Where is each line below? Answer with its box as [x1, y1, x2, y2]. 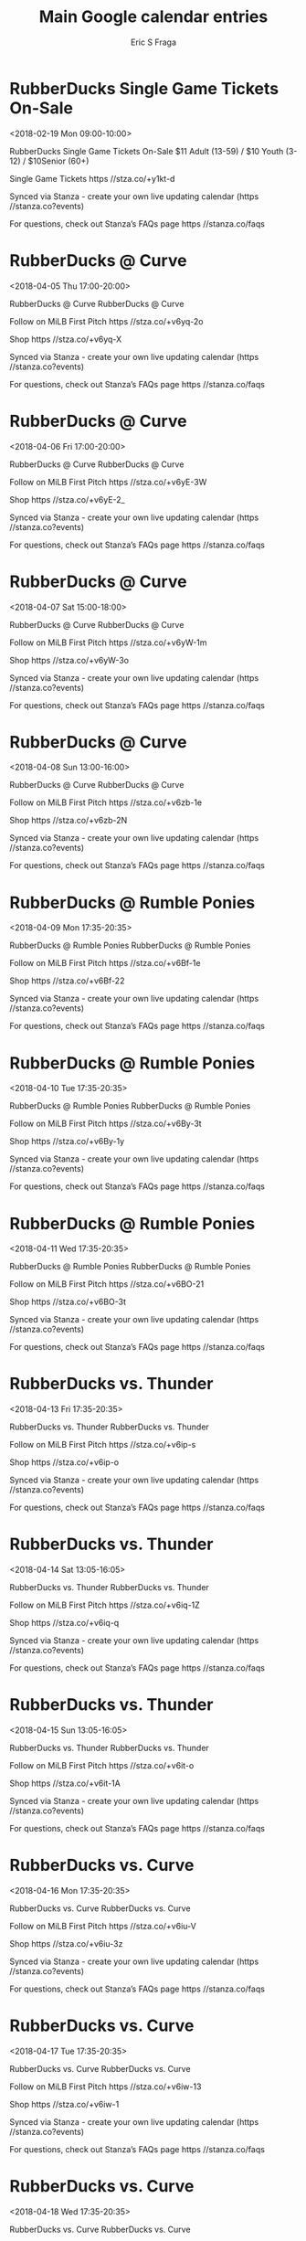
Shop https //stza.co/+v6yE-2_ [9, 494, 125, 504]
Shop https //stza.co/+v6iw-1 [9, 2098, 120, 2109]
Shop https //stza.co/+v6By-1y [9, 1136, 125, 1147]
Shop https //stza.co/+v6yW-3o [9, 654, 130, 665]
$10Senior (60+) [27, 155, 90, 166]
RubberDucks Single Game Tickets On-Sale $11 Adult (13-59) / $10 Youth [9, 145, 284, 156]
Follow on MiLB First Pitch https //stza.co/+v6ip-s [9, 1439, 196, 1450]
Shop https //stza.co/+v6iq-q [9, 1618, 120, 1629]
